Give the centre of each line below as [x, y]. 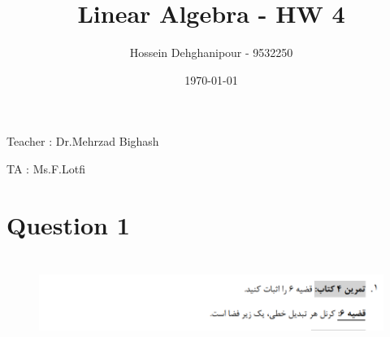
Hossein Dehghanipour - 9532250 [211, 53]
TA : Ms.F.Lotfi [46, 168]
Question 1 [68, 224]
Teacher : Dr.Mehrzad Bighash [83, 141]
